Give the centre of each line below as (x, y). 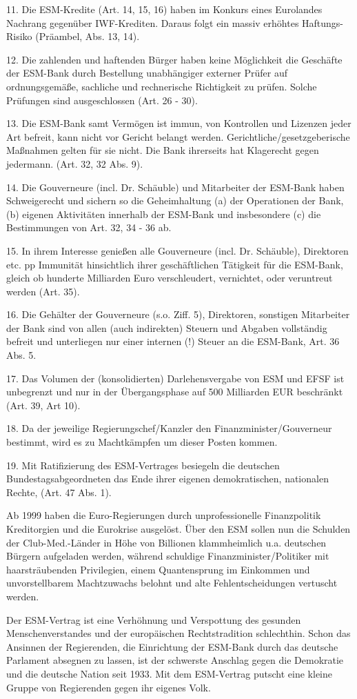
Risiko (19, 36)
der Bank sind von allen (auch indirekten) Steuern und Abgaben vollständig (167, 327)
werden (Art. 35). (43, 291)
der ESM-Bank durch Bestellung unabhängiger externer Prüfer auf (147, 73)
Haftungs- (323, 22)
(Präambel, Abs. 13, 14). (88, 36)
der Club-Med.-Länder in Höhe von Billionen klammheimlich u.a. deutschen (166, 542)
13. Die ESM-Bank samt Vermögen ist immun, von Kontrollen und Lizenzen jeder (179, 123)
